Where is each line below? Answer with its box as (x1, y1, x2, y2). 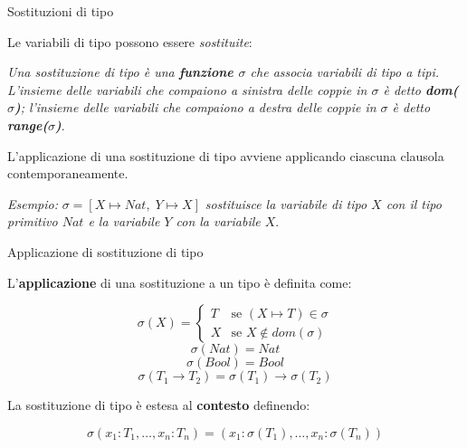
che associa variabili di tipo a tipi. (250, 62, 440, 81)
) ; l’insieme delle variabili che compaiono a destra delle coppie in (14, 98, 376, 117)
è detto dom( (383, 80, 459, 99)
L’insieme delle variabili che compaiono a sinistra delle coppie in (7, 80, 367, 99)
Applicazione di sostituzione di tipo (7, 242, 204, 261)
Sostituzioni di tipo (7, 2, 114, 20)
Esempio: (7, 194, 59, 213)
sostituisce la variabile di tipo (205, 194, 367, 213)
